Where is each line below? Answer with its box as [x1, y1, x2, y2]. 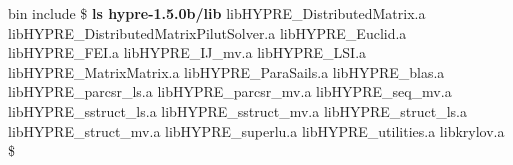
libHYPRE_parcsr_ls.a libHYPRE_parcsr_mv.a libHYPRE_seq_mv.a [8, 81, 452, 102]
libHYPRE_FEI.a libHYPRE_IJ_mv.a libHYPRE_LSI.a [8, 42, 367, 63]
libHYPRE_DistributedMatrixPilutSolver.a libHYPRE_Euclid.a [8, 22, 407, 43]
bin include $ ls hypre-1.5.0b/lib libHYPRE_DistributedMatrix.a [8, 3, 426, 23]
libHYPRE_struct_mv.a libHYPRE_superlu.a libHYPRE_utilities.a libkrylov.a [8, 120, 505, 141]
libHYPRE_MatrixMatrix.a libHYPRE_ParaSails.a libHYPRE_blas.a [8, 61, 445, 82]
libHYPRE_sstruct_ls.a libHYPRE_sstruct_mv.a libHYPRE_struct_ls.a [8, 100, 468, 121]
